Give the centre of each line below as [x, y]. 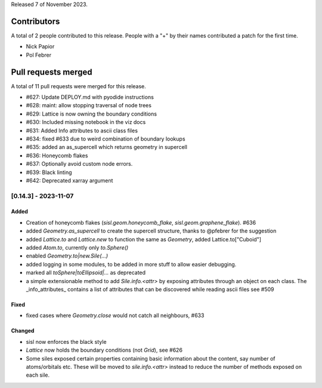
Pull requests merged [52, 72]
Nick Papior [40, 46]
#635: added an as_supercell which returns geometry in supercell [107, 147]
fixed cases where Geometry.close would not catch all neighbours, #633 [115, 315]
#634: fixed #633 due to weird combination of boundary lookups [106, 139]
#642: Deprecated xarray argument [69, 180]
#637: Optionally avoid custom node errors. [79, 164]
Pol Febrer [39, 55]
